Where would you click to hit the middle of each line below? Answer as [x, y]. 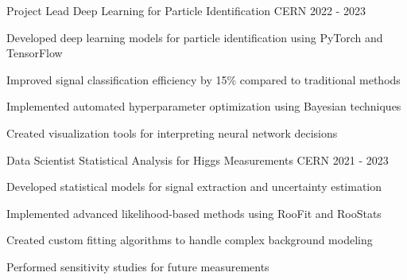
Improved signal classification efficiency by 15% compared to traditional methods [203, 79]
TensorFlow [35, 53]
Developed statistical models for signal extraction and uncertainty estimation [194, 187]
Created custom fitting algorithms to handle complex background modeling [190, 240]
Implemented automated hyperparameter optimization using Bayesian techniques [204, 106]
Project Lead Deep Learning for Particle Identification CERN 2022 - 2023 [186, 10]
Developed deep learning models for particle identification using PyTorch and [195, 37]
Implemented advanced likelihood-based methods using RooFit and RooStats [194, 213]
